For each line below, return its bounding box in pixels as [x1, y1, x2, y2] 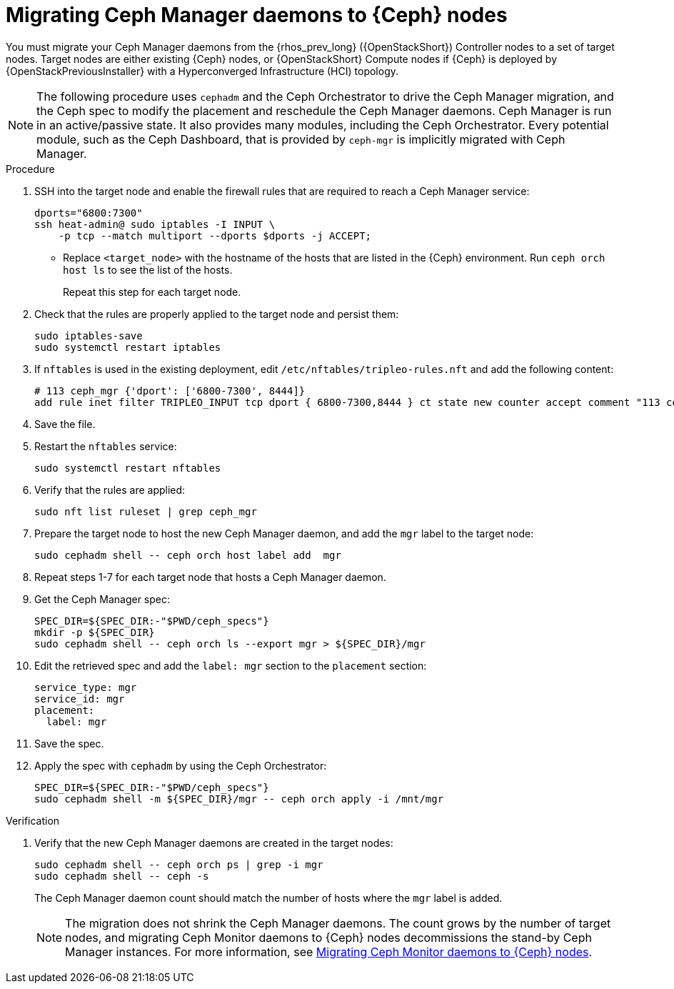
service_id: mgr [34, 692, 125, 705]
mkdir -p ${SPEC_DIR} [34, 626, 155, 638]
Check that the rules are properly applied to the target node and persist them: [34, 307, 399, 320]
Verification [6, 814, 60, 827]
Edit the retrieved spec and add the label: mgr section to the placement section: [34, 659, 427, 672]
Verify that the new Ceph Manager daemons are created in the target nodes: [34, 836, 393, 849]
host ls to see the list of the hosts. [63, 263, 233, 276]
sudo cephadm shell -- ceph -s [34, 870, 209, 882]
